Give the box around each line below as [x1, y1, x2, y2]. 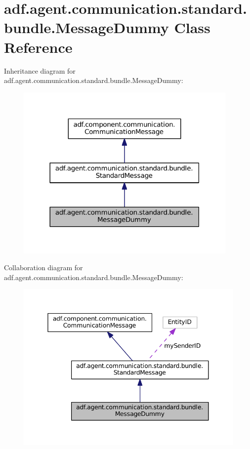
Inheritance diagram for [4, 65, 76, 76]
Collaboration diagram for [4, 262, 83, 273]
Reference [4, 37, 73, 57]
